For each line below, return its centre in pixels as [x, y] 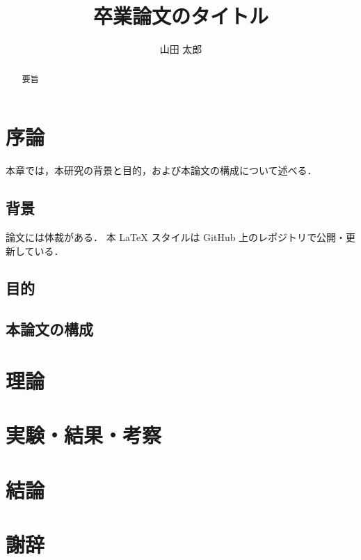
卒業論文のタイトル [180, 16]
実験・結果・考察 [84, 435]
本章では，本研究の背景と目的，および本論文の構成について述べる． [161, 170]
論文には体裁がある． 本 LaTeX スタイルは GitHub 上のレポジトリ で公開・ [176, 236]
